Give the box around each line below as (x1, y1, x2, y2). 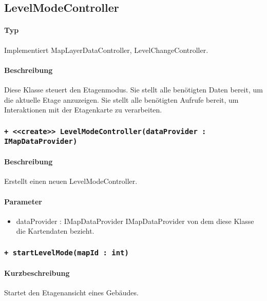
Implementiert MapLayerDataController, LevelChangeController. (4, 44, 208, 55)
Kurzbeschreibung (4, 268, 70, 278)
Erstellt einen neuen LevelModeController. (4, 176, 138, 186)
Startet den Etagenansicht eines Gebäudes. (4, 287, 139, 298)
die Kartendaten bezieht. (16, 225, 94, 236)
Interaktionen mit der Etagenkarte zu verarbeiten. (4, 104, 162, 115)
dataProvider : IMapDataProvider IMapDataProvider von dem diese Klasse (16, 215, 254, 226)
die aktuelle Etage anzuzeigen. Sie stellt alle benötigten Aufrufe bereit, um (4, 94, 239, 105)
